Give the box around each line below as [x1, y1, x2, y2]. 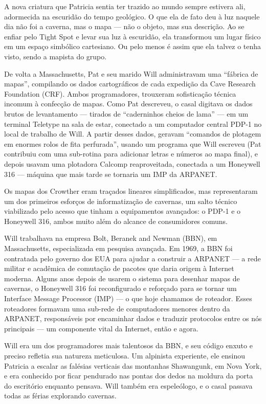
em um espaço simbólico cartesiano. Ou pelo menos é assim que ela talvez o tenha [4, 41, 261, 52]
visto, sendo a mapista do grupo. [4, 51, 107, 61]
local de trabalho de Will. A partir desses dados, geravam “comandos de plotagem [4, 128, 261, 139]
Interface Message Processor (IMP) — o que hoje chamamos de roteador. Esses [4, 293, 252, 304]
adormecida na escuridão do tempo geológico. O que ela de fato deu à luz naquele [4, 11, 260, 21]
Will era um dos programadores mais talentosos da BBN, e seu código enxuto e [4, 340, 253, 351]
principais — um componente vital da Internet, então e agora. [4, 323, 198, 333]
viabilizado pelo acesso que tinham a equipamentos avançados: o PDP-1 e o [4, 206, 241, 216]
